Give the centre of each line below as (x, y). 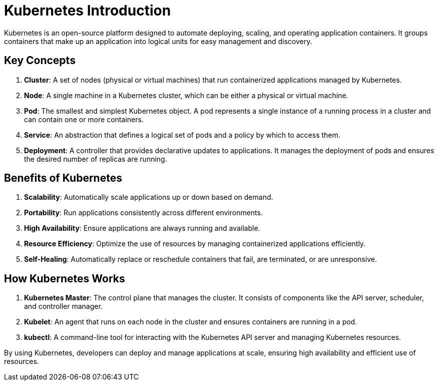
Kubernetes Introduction (88, 11)
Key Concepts (40, 61)
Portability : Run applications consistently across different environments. (143, 213)
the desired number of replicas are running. (96, 159)
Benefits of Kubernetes (63, 178)
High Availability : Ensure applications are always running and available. (142, 228)
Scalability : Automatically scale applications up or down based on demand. (149, 197)
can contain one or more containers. (84, 119)
